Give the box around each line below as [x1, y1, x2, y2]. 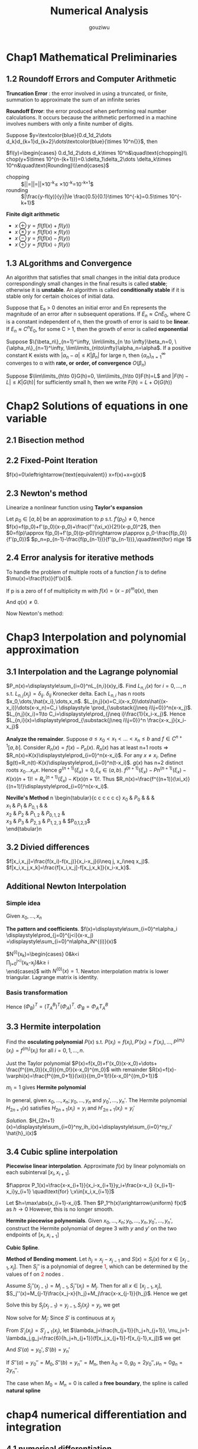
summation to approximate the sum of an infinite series [6, 96, 140, 103]
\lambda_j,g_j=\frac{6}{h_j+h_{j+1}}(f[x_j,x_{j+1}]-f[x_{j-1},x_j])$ [6, 1334, 163, 1342]
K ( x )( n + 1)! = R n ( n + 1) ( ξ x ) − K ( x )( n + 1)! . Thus [6, 774, 115, 784]
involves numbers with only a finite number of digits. [6, 120, 134, 127]
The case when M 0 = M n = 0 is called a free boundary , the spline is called [6, 1379, 188, 1388]
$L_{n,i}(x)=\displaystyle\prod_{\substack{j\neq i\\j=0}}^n [6, 716, 146, 723]
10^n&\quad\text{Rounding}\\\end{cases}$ [6, 161, 109, 169]
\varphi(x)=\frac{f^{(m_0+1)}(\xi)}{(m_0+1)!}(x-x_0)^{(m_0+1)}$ [6, 1072, 158, 1079]
